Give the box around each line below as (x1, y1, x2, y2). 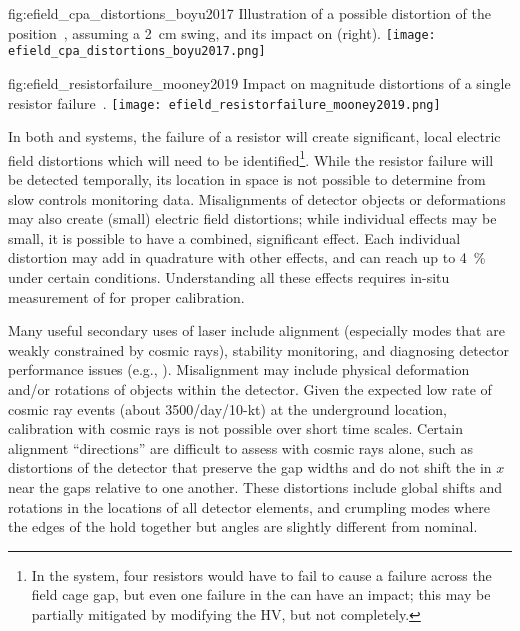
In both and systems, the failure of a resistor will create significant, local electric (8, 126, 501, 147)
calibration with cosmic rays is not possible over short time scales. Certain (8, 418, 463, 439)
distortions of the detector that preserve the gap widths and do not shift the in (8, 457, 492, 478)
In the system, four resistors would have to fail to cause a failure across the (31, 564, 492, 585)
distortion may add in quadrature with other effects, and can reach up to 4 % (8, 247, 486, 268)
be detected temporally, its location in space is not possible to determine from (8, 169, 486, 189)
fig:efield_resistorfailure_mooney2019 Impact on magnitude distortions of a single (8, 72, 511, 93)
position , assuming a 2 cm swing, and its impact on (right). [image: (8, 22, 436, 43)
